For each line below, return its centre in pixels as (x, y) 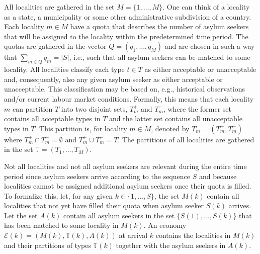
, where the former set (197, 108)
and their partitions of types (48, 245)
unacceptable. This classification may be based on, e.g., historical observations (124, 89)
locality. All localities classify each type (64, 69)
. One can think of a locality (206, 7)
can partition (32, 108)
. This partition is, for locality (81, 128)
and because (218, 176)
